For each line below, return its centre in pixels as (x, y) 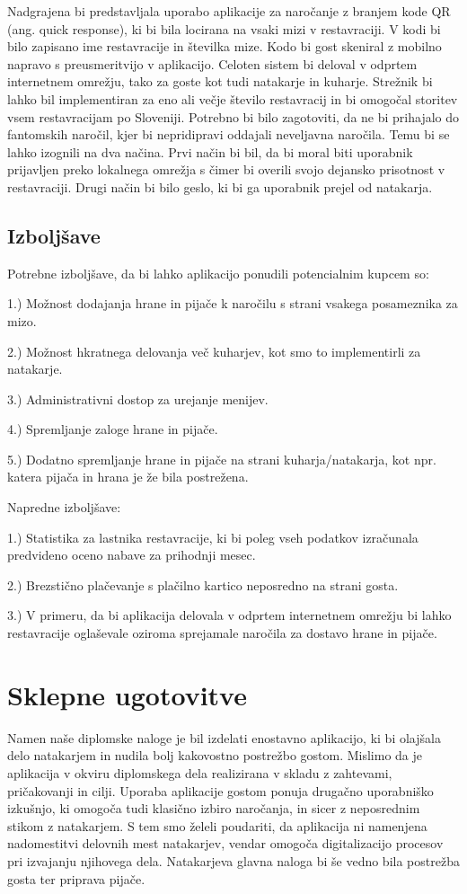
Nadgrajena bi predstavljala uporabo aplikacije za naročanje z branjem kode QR (229, 11)
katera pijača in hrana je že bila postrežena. (128, 477)
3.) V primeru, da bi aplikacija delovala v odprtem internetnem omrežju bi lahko (229, 615)
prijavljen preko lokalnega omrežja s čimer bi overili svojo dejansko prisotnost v (226, 169)
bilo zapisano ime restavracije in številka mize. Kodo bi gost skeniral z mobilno (225, 46)
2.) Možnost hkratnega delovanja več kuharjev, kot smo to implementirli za (214, 351)
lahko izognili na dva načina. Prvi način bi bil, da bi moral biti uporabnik (210, 151)
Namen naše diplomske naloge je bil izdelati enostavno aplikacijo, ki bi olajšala (224, 737)
